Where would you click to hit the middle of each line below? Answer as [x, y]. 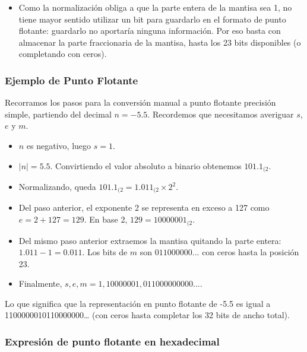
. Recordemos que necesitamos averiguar [221, 114]
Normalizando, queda [57, 187]
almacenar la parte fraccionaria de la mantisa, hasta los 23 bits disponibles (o [160, 42]
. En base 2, [106, 219]
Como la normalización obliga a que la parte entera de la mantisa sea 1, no [155, 7]
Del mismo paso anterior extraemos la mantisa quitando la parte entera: [150, 240]
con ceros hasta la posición [251, 252]
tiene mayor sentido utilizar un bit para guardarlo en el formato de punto [152, 19]
